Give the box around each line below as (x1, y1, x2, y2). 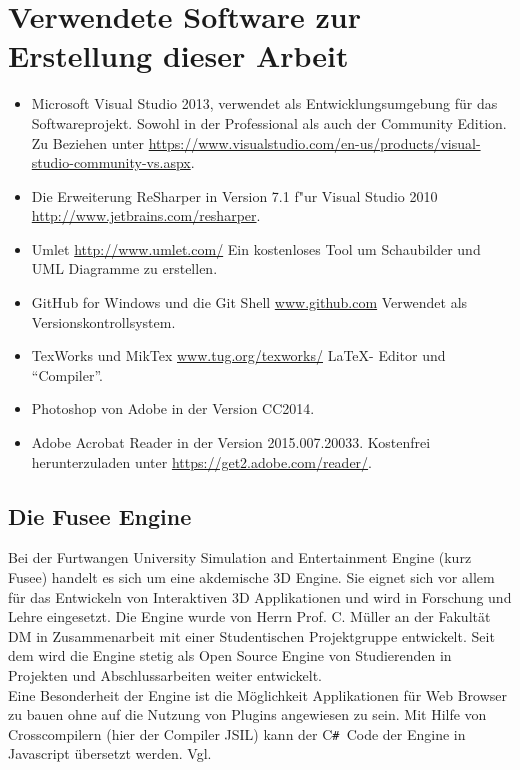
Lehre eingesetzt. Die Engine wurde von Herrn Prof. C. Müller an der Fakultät (8, 606, 491, 627)
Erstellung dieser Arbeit (8, 35, 349, 76)
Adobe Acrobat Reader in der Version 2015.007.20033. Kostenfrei (31, 432, 431, 453)
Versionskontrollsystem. (31, 311, 176, 332)
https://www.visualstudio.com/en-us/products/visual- (148, 132, 481, 153)
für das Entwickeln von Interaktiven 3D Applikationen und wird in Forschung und (8, 586, 512, 607)
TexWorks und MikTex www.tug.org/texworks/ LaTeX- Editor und (31, 345, 446, 366)
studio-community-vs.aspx (31, 152, 191, 173)
